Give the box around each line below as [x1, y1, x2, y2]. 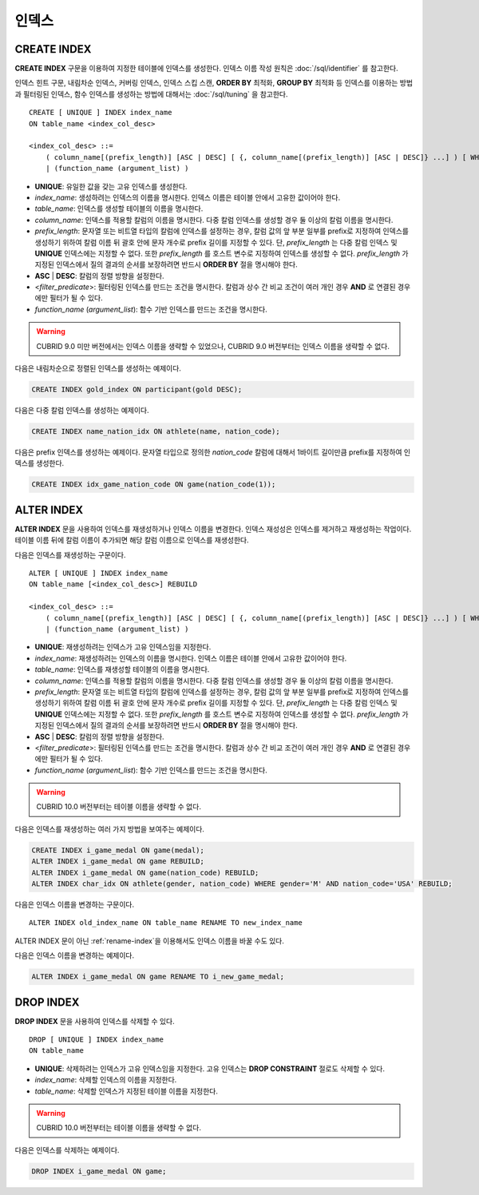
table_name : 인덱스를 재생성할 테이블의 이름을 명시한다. [34, 665, 210, 674]
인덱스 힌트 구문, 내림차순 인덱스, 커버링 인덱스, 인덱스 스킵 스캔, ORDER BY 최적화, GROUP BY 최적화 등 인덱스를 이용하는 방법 [14, 78, 414, 88]
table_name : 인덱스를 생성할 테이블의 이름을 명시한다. [34, 204, 204, 213]
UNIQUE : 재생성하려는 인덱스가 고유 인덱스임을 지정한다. [34, 642, 212, 652]
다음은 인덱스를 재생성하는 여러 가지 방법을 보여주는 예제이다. [14, 824, 205, 834]
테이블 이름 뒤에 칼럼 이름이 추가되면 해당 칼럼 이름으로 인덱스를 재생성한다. [14, 535, 249, 545]
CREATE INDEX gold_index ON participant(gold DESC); [31, 385, 243, 395]
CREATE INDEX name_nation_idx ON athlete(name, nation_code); [31, 427, 280, 435]
